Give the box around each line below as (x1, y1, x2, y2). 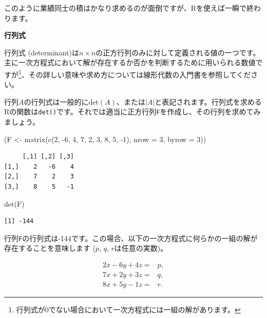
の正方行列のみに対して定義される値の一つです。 (96, 47, 260, 57)
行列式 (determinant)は (4, 47, 79, 57)
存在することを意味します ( (4, 243, 96, 253)
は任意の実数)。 (114, 243, 168, 253)
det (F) (4, 198, 25, 209)
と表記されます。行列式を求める (155, 96, 262, 107)
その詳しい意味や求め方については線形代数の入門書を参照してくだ (28, 69, 251, 79)
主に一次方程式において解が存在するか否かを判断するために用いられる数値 (4, 57, 256, 68)
